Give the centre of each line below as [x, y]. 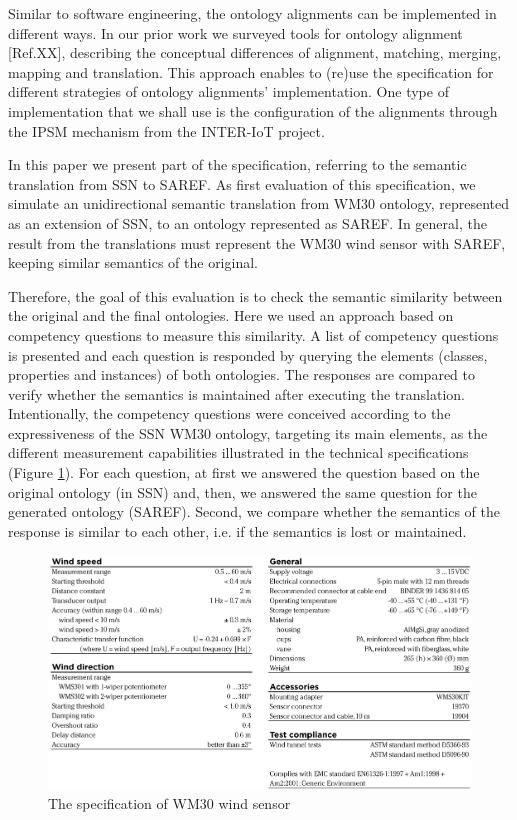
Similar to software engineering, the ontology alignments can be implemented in [252, 13]
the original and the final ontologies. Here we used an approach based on [231, 315]
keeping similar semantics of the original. [133, 262]
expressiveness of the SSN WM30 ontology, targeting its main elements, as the [248, 432]
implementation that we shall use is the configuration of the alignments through [253, 110]
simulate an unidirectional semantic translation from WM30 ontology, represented [259, 203]
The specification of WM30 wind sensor [169, 803]
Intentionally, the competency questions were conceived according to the [229, 413]
